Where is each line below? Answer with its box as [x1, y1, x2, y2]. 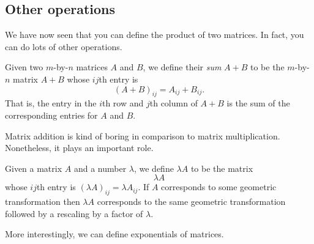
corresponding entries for [5, 108, 98, 121]
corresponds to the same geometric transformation [97, 195, 286, 208]
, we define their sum [143, 61, 222, 73]
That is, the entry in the [5, 97, 97, 109]
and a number [73, 161, 127, 174]
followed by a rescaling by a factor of [5, 207, 143, 220]
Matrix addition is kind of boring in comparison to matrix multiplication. [5, 129, 280, 142]
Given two [5, 61, 43, 73]
